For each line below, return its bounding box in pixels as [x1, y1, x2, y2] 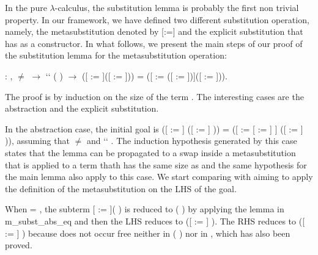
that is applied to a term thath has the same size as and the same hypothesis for [5, 158, 307, 171]
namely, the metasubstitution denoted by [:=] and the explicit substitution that [5, 25, 303, 38]
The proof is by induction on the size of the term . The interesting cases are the [5, 90, 304, 102]
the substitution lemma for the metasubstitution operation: [5, 49, 227, 62]
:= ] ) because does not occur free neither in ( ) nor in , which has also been [5, 226, 290, 239]
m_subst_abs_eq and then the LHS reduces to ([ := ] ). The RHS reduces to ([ [5, 214, 305, 227]
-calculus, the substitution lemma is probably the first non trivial [54, 1, 299, 13]
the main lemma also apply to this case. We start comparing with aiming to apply [5, 170, 313, 183]
